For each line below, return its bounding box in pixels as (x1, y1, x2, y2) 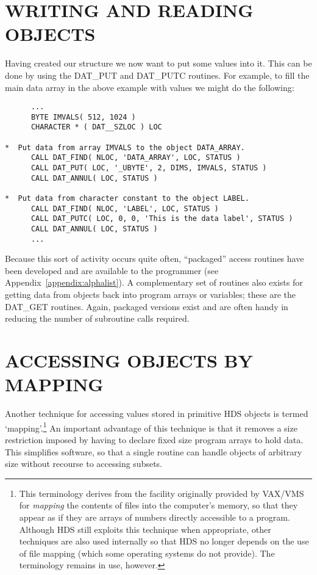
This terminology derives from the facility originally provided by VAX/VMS (19, 486, 304, 499)
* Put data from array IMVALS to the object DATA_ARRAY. (5, 143, 245, 152)
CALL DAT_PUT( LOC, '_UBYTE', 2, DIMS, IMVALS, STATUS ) (30, 164, 267, 173)
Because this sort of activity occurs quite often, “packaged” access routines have (5, 252, 304, 265)
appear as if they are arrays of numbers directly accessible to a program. (19, 510, 290, 523)
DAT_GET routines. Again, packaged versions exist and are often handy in (5, 300, 288, 313)
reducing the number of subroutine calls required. (5, 312, 190, 325)
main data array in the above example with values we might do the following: (5, 81, 294, 93)
